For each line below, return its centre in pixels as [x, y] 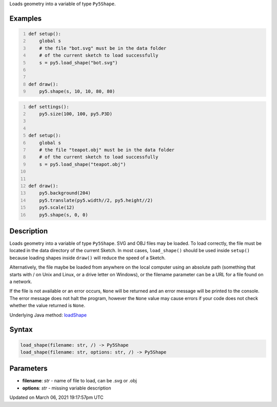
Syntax [21, 330]
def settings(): [49, 107]
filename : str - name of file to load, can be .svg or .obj [80, 381]
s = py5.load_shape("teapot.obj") [83, 164]
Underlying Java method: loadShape [48, 315]
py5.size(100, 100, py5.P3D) [76, 114]
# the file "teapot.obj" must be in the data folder [107, 150]
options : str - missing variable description [67, 388]
